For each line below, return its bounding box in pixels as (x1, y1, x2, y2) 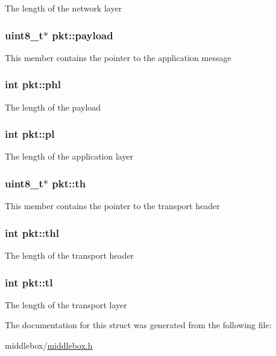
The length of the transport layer (5, 298, 127, 311)
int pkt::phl (5, 77, 61, 92)
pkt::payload (52, 27, 113, 42)
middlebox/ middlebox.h (5, 339, 93, 352)
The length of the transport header (5, 249, 134, 262)
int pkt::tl (5, 274, 53, 290)
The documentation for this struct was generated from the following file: (5, 319, 272, 331)
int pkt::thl (5, 225, 59, 240)
